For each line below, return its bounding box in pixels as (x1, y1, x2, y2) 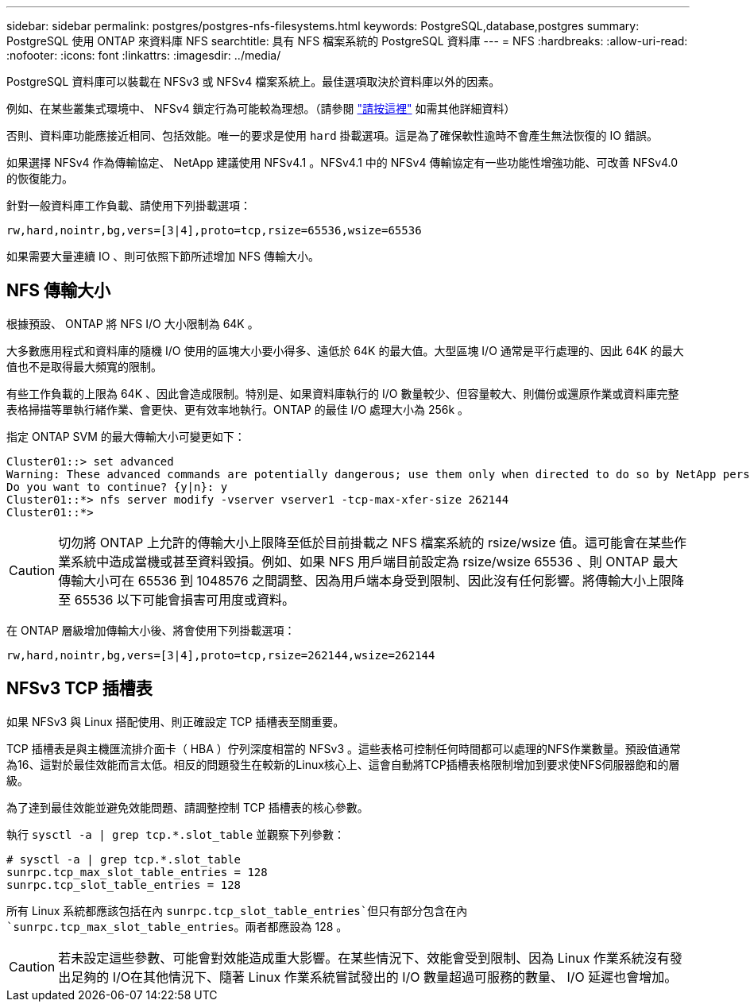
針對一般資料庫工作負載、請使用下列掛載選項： (6, 199, 251, 212)
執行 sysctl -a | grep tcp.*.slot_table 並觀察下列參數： (6, 827, 346, 841)
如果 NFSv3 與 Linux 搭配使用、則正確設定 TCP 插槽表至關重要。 (6, 714, 345, 728)
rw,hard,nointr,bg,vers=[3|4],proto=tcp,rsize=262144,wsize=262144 (6, 648, 435, 662)
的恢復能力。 (6, 172, 73, 185)
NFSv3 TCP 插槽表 (6, 678, 153, 699)
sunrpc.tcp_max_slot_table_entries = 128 (6, 865, 268, 879)
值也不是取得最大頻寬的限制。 (6, 359, 162, 373)
